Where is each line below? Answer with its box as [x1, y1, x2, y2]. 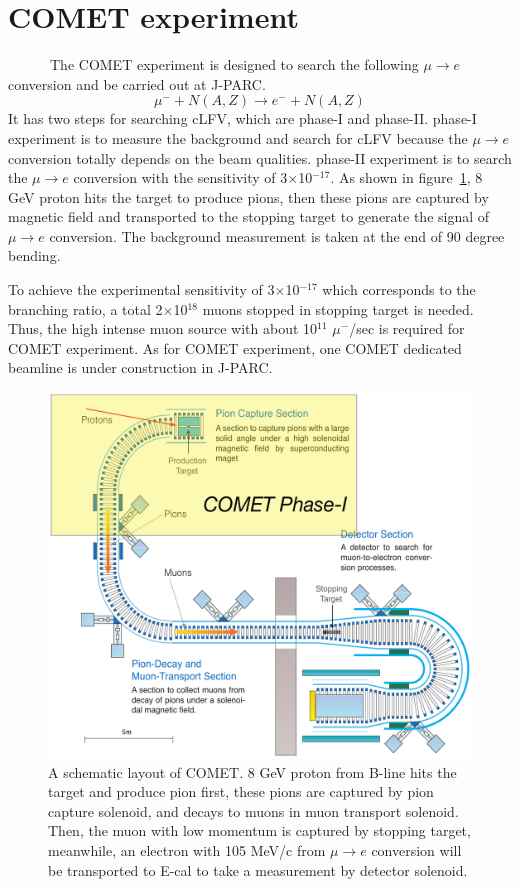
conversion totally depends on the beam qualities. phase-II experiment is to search [8, 147, 512, 168]
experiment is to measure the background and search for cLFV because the [8, 127, 468, 148]
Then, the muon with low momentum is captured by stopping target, [48, 820, 471, 841]
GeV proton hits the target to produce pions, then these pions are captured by [8, 186, 489, 207]
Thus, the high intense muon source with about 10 [8, 318, 318, 339]
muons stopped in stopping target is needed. [202, 298, 474, 319]
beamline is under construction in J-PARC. [8, 357, 273, 378]
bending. [8, 245, 61, 266]
